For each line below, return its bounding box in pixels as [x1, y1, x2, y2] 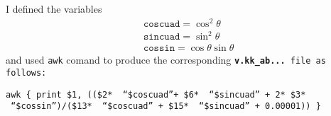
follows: [6, 67, 47, 78]
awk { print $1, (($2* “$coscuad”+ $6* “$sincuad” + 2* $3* [6, 89, 306, 100]
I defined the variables [6, 1, 102, 16]
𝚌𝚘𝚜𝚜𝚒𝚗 [143, 43, 175, 54]
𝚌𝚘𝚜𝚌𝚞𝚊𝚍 [143, 18, 180, 29]
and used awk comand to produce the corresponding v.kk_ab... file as [6, 52, 326, 67]
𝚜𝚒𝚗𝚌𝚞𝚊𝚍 [143, 32, 180, 42]
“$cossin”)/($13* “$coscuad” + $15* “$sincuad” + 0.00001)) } [11, 101, 321, 112]
